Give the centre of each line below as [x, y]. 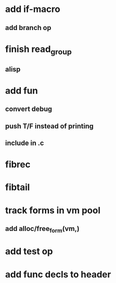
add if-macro [33, 9]
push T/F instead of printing [49, 126]
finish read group [38, 50]
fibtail [17, 187]
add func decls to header [58, 274]
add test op [29, 251]
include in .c [24, 143]
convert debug [29, 109]
